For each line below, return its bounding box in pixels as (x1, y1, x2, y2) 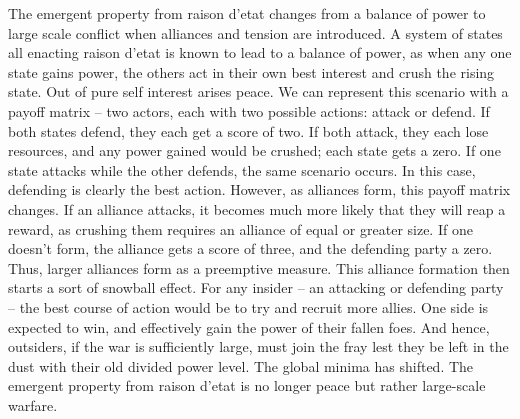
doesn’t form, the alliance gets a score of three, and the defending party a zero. (8, 238, 493, 259)
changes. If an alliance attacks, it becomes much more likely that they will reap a (8, 198, 506, 219)
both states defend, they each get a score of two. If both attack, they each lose (8, 120, 489, 141)
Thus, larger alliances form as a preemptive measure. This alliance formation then (8, 257, 510, 278)
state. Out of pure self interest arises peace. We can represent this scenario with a (8, 81, 509, 102)
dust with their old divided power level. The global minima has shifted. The (8, 355, 474, 376)
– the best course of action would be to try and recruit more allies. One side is (8, 296, 489, 317)
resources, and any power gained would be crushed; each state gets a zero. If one (8, 140, 501, 161)
